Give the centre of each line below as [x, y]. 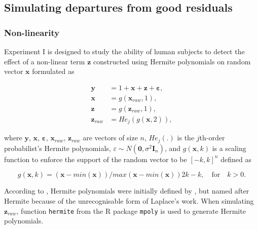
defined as [236, 159]
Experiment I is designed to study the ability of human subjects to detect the [124, 51]
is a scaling [229, 148]
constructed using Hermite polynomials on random [172, 61]
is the [186, 138]
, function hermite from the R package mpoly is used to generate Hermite [131, 211]
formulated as [53, 71]
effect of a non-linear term [45, 61]
